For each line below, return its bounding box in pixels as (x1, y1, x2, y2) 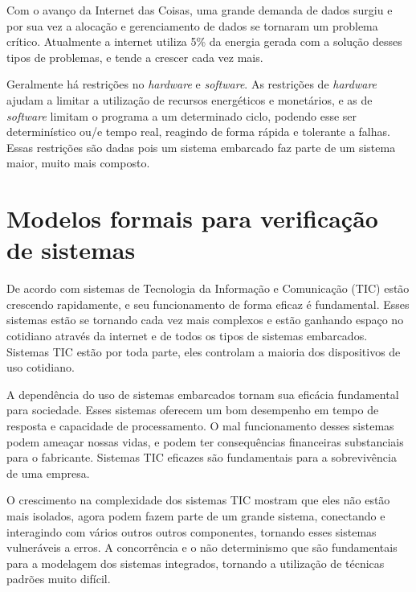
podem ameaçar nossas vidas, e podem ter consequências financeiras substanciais (6, 433, 404, 450)
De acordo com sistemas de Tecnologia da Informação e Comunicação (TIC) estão (6, 280, 410, 297)
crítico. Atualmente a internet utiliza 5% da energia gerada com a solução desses (6, 33, 402, 50)
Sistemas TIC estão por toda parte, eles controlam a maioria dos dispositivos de (6, 343, 401, 360)
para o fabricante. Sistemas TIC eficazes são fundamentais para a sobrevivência (6, 449, 397, 466)
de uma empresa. (6, 464, 90, 481)
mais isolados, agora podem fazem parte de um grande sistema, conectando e (6, 507, 385, 524)
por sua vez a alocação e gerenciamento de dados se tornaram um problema (6, 17, 378, 34)
